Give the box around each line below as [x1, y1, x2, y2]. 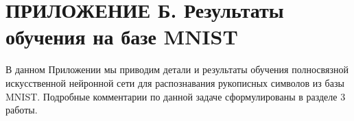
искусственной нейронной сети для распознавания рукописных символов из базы [5, 75, 344, 90]
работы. [5, 103, 38, 117]
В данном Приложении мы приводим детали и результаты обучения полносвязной [5, 62, 349, 77]
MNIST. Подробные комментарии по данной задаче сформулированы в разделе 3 [5, 89, 346, 103]
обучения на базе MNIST [5, 23, 238, 51]
